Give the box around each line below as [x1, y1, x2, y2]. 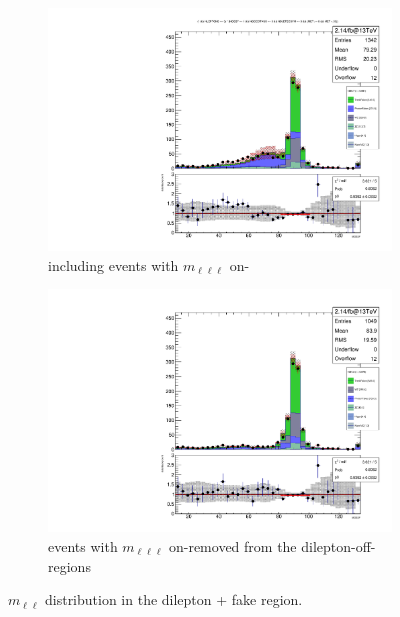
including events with [48, 254, 179, 275]
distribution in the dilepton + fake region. [44, 589, 303, 610]
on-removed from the [168, 536, 297, 556]
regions [48, 555, 91, 576]
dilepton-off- [301, 536, 376, 556]
